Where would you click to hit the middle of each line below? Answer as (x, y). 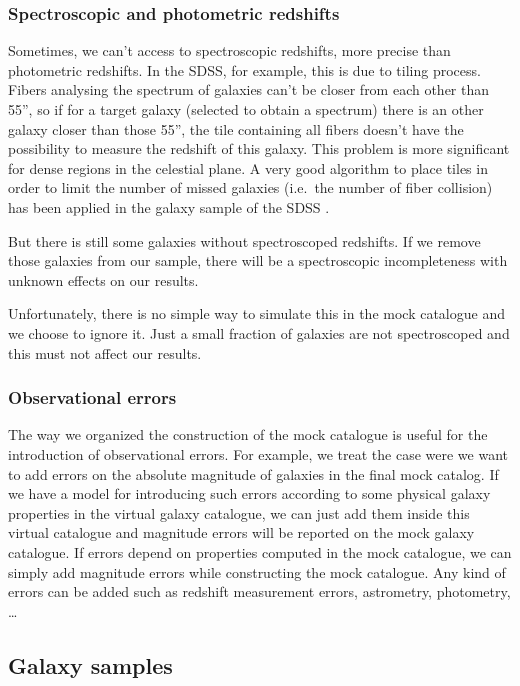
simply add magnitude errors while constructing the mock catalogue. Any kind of (257, 571)
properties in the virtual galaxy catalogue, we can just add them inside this (239, 512)
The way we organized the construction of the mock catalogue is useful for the (248, 434)
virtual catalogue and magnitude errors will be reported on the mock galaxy (241, 532)
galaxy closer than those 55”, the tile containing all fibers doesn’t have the (236, 128)
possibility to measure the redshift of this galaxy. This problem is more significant (259, 148)
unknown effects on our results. (103, 279)
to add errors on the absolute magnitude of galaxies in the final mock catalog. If (253, 473)
